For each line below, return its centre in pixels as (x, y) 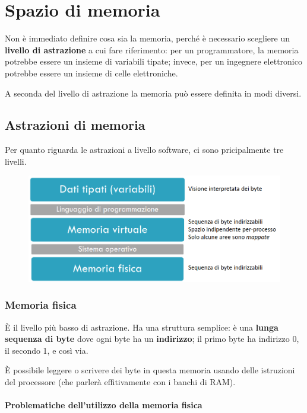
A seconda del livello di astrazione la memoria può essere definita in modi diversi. (153, 93)
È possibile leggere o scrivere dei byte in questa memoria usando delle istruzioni (150, 370)
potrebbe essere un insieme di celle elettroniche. (91, 73)
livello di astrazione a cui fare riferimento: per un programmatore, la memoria (152, 49)
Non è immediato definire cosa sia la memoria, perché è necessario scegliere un (147, 38)
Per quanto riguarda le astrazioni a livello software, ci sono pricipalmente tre (144, 150)
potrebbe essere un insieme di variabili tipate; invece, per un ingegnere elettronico (153, 61)
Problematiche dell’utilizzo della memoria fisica (104, 405)
